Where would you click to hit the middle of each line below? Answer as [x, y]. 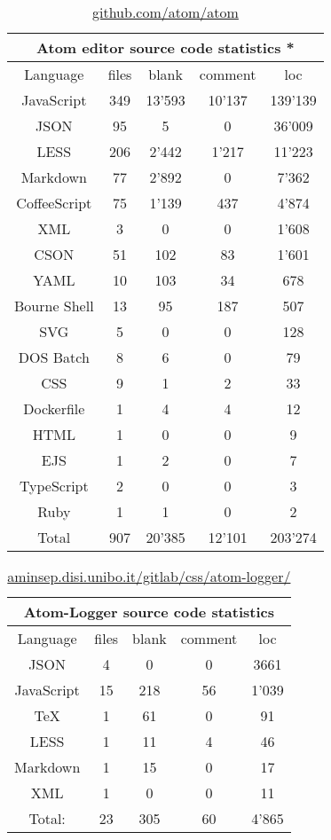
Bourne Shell [54, 306]
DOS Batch [54, 357]
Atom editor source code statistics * [165, 47]
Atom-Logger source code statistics [149, 612]
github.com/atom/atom [165, 12]
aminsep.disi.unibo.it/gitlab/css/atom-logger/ [149, 576]
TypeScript [54, 486]
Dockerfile [54, 408]
